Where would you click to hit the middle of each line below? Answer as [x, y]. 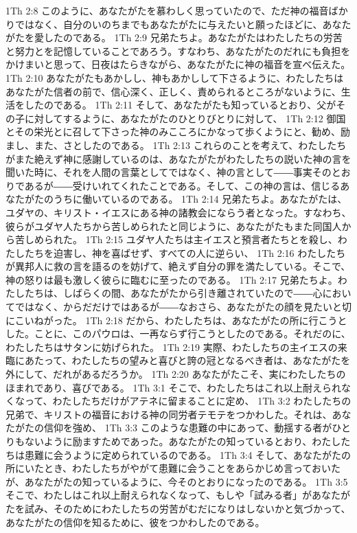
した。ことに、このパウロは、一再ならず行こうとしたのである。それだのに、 [178, 333]
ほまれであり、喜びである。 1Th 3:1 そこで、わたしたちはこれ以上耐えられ [173, 387]
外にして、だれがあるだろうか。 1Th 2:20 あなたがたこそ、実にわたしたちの [176, 374]
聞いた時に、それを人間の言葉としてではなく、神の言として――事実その [169, 172]
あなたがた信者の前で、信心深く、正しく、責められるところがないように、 [173, 91]
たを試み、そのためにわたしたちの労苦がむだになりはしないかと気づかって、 [178, 508]
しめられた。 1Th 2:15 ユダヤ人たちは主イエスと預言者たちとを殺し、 [181, 239]
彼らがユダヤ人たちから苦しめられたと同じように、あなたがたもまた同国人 [174, 226]
